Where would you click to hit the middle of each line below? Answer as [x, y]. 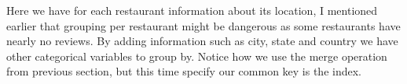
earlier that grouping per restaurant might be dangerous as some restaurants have [203, 25]
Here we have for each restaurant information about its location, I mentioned [192, 10]
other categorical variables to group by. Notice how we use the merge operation [197, 56]
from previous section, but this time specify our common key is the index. [184, 71]
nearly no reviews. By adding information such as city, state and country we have [202, 41]
